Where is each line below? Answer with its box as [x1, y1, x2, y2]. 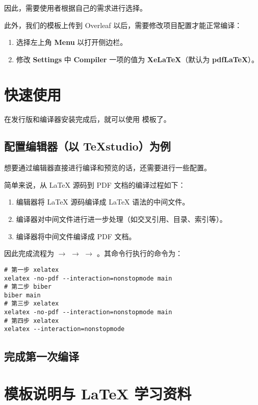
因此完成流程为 [4, 248, 54, 259]
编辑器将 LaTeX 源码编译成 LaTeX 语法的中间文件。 [16, 196, 190, 207]
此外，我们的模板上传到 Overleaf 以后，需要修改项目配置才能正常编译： [4, 19, 242, 30]
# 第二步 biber [4, 283, 51, 291]
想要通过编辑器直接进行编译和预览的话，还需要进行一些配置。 [4, 162, 211, 173]
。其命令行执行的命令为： [96, 248, 183, 259]
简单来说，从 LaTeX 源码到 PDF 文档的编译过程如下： [4, 179, 186, 190]
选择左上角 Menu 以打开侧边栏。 [16, 37, 127, 47]
